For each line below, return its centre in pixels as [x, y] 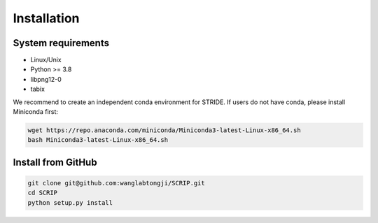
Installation [46, 18]
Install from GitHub [55, 162]
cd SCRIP [43, 193]
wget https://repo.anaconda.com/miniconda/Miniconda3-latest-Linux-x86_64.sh [164, 130]
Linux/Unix [46, 60]
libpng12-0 [46, 79]
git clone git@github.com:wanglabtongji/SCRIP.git [117, 183]
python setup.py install [70, 202]
